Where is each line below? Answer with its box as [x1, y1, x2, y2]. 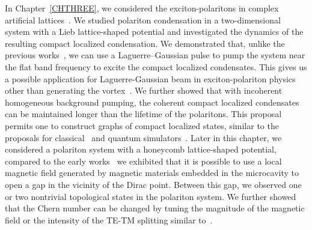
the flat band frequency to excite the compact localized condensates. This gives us [5, 60, 307, 73]
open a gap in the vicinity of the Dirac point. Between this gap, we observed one [5, 178, 302, 190]
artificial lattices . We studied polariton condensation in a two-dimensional [5, 13, 281, 26]
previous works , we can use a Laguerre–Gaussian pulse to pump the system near [5, 49, 305, 61]
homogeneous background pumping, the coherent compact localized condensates [5, 95, 299, 108]
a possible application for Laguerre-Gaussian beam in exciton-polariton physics [5, 72, 296, 85]
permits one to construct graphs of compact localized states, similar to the [5, 119, 279, 132]
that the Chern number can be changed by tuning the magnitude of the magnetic [5, 202, 305, 214]
